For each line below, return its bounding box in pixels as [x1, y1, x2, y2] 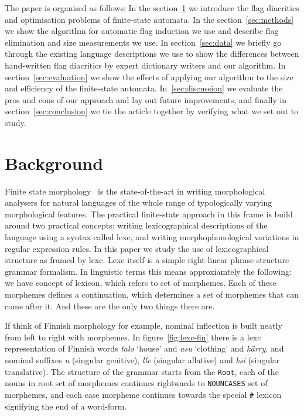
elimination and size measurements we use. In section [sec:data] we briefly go [5, 36, 282, 48]
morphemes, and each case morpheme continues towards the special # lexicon [5, 388, 282, 400]
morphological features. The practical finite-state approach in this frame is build [5, 207, 293, 220]
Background [5, 151, 104, 175]
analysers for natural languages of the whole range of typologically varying [5, 196, 272, 209]
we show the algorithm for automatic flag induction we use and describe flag [5, 25, 279, 37]
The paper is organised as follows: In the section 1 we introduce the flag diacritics [5, 2, 299, 13]
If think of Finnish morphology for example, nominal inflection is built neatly [5, 319, 282, 332]
